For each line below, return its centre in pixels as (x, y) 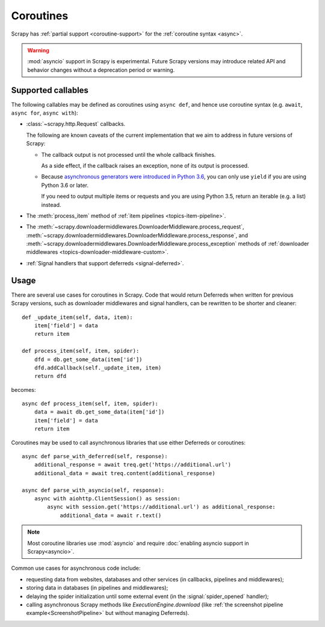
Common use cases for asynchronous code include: (76, 568)
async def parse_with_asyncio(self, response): (93, 490)
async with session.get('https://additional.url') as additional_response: (162, 507)
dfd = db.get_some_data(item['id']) (88, 359)
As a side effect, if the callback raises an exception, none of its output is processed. (145, 165)
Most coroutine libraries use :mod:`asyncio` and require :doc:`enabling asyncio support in (138, 543)
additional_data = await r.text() (111, 515)
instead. (51, 204)
